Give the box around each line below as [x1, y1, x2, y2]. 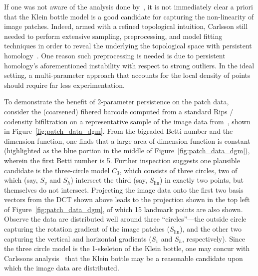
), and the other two [180, 224, 242, 234]
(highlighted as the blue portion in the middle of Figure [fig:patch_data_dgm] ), [4, 145, 250, 156]
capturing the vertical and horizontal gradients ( [4, 233, 152, 244]
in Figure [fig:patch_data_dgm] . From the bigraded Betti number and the [4, 126, 233, 136]
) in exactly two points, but [159, 175, 244, 185]
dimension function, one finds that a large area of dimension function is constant [4, 135, 251, 146]
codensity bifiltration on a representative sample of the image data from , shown [4, 116, 251, 126]
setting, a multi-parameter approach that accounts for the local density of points [4, 70, 251, 80]
